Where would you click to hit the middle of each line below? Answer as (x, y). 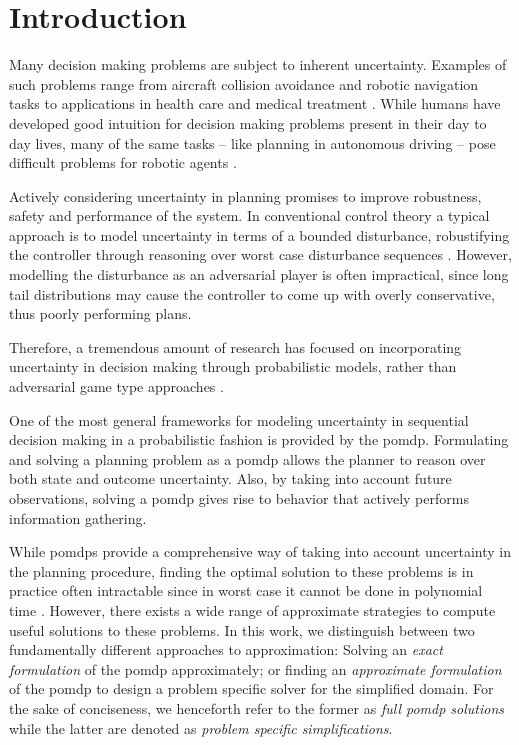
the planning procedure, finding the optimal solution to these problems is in (241, 570)
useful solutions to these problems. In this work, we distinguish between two (242, 629)
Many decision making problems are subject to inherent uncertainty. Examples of (258, 64)
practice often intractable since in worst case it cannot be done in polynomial (246, 590)
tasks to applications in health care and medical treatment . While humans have (255, 103)
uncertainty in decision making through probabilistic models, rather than (233, 366)
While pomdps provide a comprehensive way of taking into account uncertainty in (260, 551)
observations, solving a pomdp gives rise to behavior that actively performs (239, 498)
